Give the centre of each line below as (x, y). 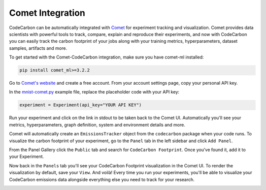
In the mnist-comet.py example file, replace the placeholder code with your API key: (94, 92)
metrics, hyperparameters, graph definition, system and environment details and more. (97, 125)
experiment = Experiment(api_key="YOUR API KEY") (81, 105)
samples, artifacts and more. (38, 48)
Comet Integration (47, 13)
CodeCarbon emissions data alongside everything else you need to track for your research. (102, 179)
